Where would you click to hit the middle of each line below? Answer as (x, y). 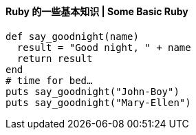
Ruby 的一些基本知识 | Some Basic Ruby (97, 11)
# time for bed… (49, 80)
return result (55, 58)
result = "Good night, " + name (104, 47)
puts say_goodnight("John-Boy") (92, 91)
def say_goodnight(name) (72, 36)
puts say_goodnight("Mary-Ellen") (98, 102)
